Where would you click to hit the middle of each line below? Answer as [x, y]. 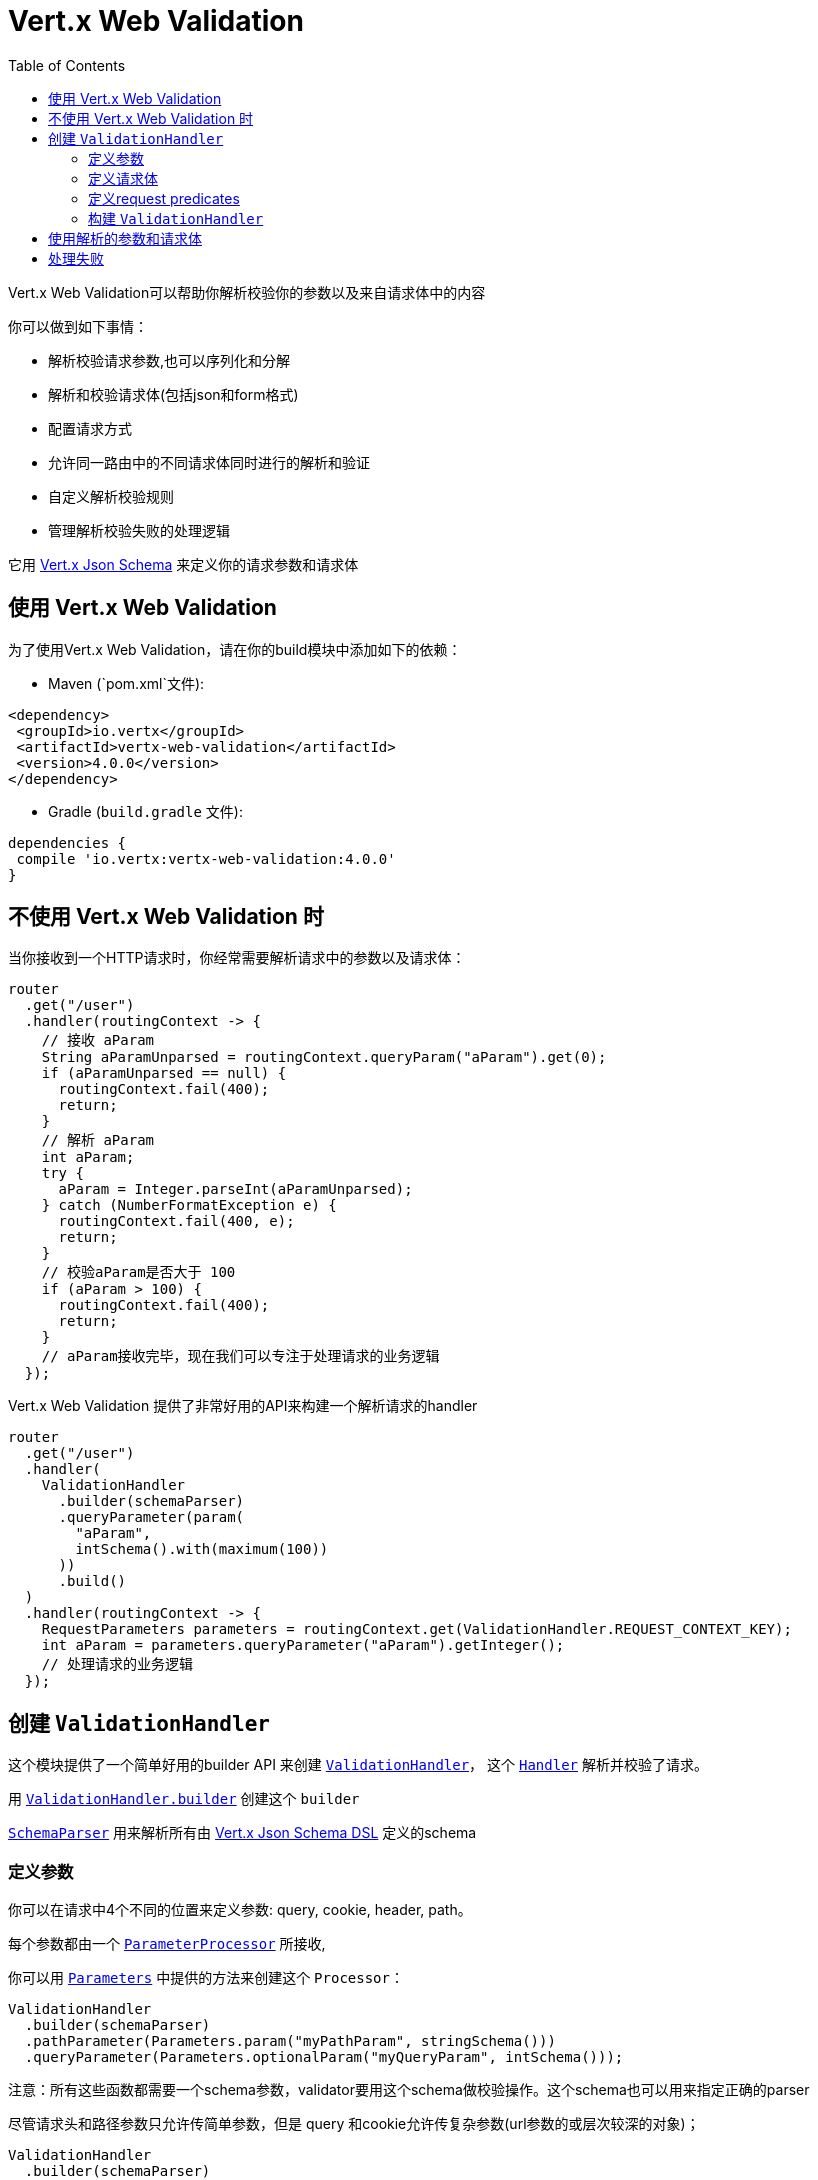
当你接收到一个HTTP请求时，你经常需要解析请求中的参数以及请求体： [237, 958]
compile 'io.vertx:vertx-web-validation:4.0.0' [206, 858]
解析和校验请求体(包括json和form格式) [173, 394]
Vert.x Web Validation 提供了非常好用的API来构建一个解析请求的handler [243, 1406]
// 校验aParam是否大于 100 [138, 1272]
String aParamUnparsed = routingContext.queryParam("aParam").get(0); [324, 1057]
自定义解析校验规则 [111, 496]
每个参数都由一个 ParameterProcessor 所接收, [167, 1944]
